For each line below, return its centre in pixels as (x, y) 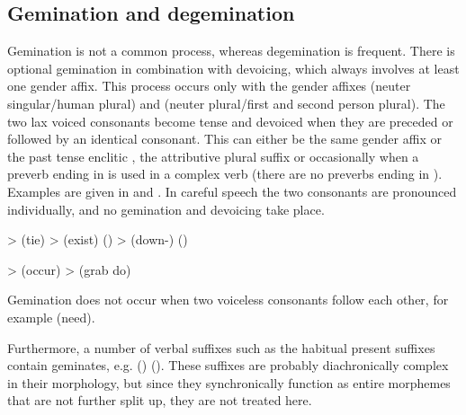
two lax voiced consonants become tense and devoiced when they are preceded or (230, 121)
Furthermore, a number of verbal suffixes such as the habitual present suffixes (221, 347)
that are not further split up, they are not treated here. (160, 400)
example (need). (51, 317)
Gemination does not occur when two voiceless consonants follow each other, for (228, 300)
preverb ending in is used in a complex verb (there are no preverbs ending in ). (225, 174)
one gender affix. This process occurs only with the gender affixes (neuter (209, 86)
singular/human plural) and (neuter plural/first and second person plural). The (226, 103)
